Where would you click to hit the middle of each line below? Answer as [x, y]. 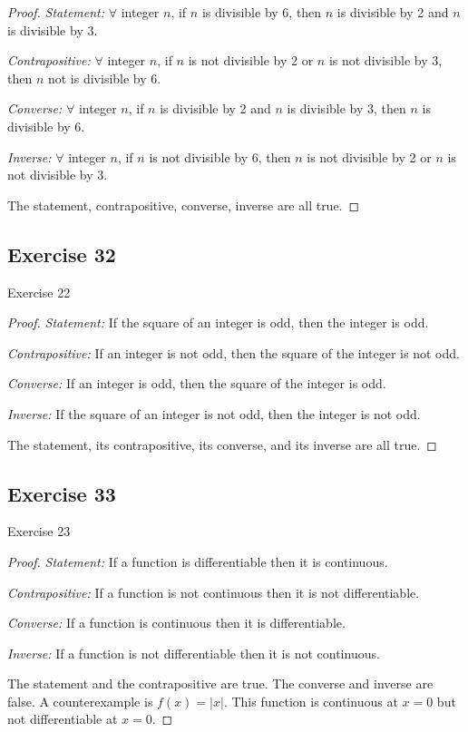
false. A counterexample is [80, 701]
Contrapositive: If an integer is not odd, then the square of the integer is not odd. [234, 352]
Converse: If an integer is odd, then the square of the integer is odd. [197, 383]
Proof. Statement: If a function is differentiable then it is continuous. [198, 561]
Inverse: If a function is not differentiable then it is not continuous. [194, 653]
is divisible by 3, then [346, 108]
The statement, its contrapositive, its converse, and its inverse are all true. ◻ [222, 444]
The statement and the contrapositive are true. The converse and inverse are [220, 683]
